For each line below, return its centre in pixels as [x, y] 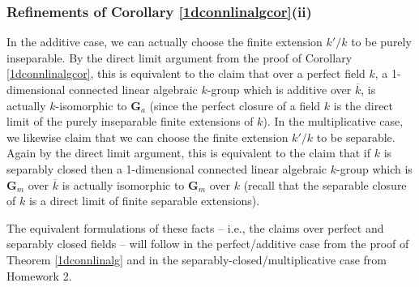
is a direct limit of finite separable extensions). [144, 201]
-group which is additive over [279, 89]
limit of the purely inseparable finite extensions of [130, 121]
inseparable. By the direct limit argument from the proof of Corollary [180, 57]
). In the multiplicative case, [333, 121]
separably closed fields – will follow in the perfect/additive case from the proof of [208, 244]
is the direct [363, 105]
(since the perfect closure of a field [235, 105]
